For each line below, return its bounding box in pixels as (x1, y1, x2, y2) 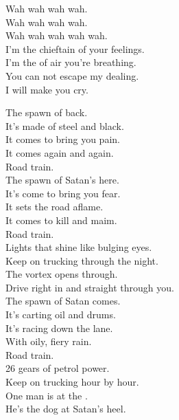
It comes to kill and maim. (5, 212, 117, 227)
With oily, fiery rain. (5, 334, 92, 349)
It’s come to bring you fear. (5, 186, 121, 200)
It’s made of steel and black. (5, 118, 124, 133)
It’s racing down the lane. (5, 320, 113, 335)
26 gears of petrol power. (5, 361, 110, 375)
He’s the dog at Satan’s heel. (5, 401, 126, 416)
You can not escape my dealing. (5, 68, 139, 82)
